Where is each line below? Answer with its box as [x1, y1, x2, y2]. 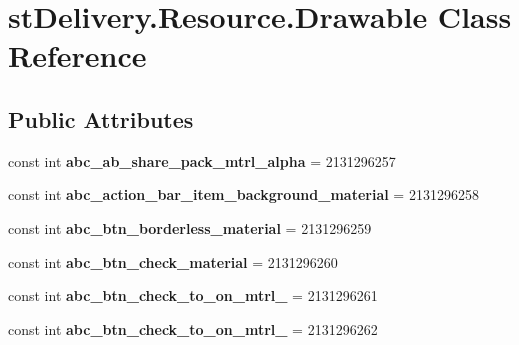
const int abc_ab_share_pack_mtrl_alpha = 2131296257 [8, 150, 396, 171]
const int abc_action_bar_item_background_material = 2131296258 [8, 184, 479, 205]
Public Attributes [8, 103, 194, 134]
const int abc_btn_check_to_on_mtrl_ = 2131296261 [8, 285, 378, 306]
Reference [8, 35, 147, 76]
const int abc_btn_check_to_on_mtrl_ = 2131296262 [8, 318, 378, 339]
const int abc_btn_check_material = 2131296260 [8, 251, 338, 272]
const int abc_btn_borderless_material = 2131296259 [8, 217, 372, 238]
